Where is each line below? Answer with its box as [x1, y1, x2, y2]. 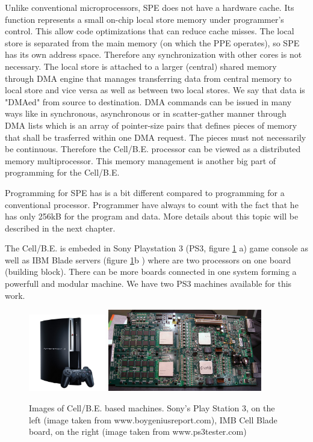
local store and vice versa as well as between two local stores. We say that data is [5, 84, 305, 96]
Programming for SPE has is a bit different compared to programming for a [5, 186, 285, 198]
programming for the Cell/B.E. [5, 166, 120, 179]
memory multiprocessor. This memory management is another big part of [5, 154, 276, 167]
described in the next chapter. [5, 221, 116, 234]
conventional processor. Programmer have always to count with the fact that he [5, 198, 299, 210]
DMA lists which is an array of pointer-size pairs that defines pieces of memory [5, 118, 297, 131]
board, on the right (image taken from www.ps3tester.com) [29, 425, 247, 438]
